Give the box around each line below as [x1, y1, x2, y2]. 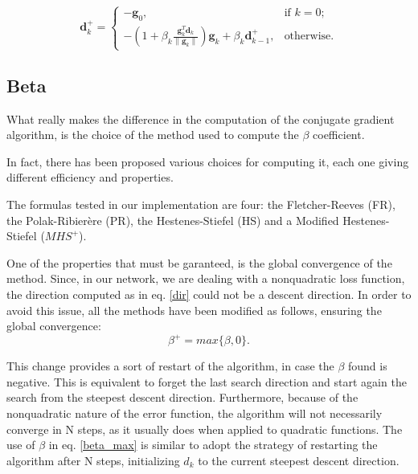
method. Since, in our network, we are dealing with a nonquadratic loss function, [6, 270, 405, 287]
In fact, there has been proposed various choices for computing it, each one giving [6, 153, 409, 170]
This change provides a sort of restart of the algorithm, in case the [6, 358, 334, 374]
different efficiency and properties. [6, 169, 174, 186]
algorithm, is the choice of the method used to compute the [6, 126, 299, 143]
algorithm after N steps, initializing [6, 452, 180, 468]
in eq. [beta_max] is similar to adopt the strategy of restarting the [48, 436, 378, 453]
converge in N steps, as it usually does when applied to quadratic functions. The [6, 420, 403, 437]
